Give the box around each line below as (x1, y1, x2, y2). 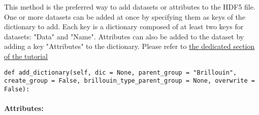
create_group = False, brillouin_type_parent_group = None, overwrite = (4, 77, 255, 85)
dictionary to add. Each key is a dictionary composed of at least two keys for (4, 21, 244, 32)
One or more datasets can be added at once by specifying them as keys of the (4, 11, 245, 22)
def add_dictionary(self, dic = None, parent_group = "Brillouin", (4, 69, 237, 76)
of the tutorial (4, 50, 48, 61)
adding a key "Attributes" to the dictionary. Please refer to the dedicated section (4, 41, 255, 51)
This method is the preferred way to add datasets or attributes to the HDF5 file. (4, 2, 255, 12)
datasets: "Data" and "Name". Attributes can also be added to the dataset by (4, 31, 244, 41)
